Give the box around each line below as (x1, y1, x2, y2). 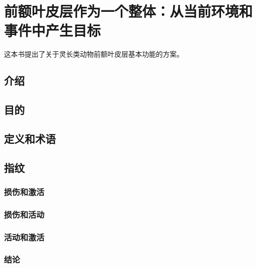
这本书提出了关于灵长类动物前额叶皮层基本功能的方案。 (4, 49, 183, 59)
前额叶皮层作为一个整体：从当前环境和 (4, 1, 253, 21)
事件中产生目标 (4, 20, 101, 40)
